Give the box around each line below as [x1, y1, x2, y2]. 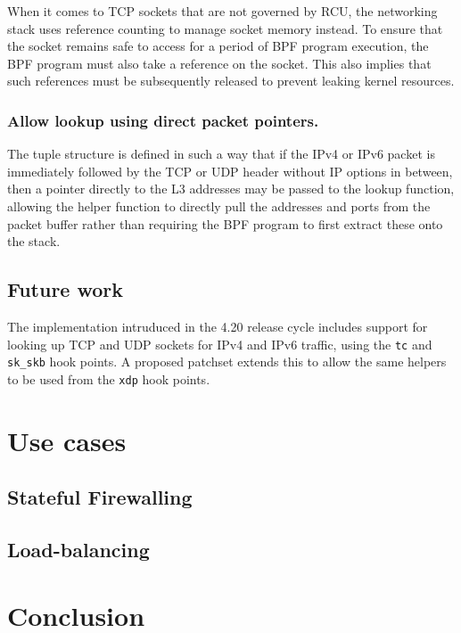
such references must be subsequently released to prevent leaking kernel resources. [7, 71, 455, 90]
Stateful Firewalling [7, 483, 193, 511]
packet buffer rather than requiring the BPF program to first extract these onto [7, 214, 443, 233]
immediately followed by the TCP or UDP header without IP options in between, [7, 161, 453, 180]
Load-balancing [7, 536, 150, 563]
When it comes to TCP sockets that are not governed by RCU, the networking [7, 2, 438, 20]
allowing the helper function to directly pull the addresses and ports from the [7, 196, 431, 215]
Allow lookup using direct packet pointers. [7, 109, 319, 131]
